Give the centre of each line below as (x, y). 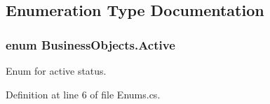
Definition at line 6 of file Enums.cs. (83, 94)
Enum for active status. (56, 70)
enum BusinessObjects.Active (90, 44)
